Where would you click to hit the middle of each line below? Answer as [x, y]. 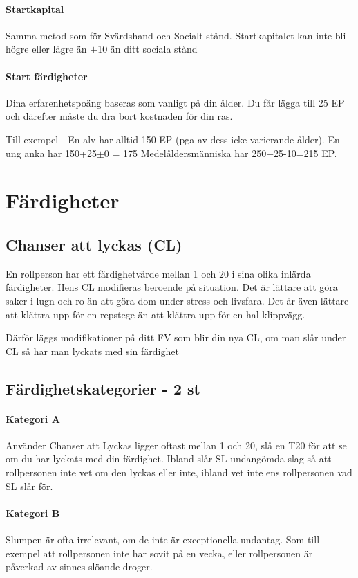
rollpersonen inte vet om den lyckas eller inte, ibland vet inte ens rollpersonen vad [179, 472]
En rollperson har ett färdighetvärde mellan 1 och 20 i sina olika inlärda [158, 273]
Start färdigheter [47, 76]
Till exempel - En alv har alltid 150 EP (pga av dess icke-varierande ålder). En [173, 139]
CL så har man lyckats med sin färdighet [92, 351]
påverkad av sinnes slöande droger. [79, 567]
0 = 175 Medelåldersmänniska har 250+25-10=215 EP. [220, 153]
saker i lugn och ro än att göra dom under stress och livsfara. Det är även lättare [177, 300]
